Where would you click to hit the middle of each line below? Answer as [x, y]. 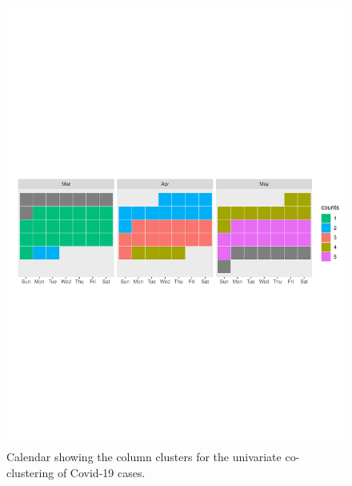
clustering [30, 473]
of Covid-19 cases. [101, 473]
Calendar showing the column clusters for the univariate [144, 457]
